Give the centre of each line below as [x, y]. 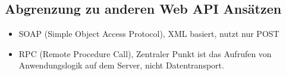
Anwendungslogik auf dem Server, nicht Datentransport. [121, 65]
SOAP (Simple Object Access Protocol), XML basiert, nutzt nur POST [149, 34]
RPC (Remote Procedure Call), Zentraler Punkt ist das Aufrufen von [145, 53]
